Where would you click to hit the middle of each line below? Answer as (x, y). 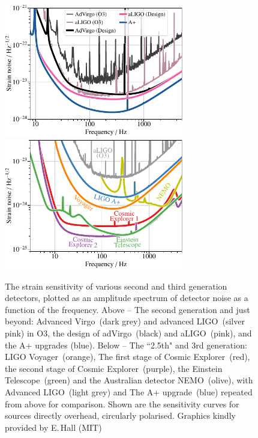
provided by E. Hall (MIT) (53, 427)
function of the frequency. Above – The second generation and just (127, 309)
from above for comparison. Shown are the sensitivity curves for (122, 403)
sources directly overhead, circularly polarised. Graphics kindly (120, 415)
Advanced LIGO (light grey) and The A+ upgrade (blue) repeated (129, 391)
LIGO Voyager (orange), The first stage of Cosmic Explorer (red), (127, 357)
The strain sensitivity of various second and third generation (116, 286)
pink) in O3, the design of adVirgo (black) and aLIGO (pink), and (128, 333)
